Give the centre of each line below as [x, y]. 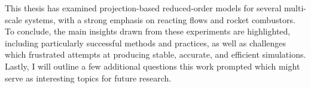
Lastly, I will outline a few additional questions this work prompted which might [153, 66]
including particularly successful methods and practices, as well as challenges [146, 43]
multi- [295, 8]
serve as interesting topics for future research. [88, 78]
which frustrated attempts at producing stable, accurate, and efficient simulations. [155, 54]
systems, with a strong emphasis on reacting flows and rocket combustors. [160, 19]
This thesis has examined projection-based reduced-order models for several [143, 8]
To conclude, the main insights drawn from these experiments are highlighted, [148, 31]
